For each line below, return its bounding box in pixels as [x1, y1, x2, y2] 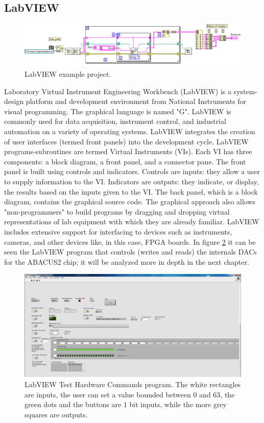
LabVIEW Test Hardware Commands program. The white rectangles [25, 378, 241, 389]
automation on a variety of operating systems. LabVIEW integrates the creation [4, 125, 255, 136]
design [4, 96, 24, 107]
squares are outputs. [25, 409, 88, 419]
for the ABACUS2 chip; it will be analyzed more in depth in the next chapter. [4, 256, 249, 267]
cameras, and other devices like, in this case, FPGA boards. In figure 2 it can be [4, 236, 256, 247]
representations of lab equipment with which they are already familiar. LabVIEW [4, 216, 259, 227]
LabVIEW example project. [25, 69, 111, 79]
